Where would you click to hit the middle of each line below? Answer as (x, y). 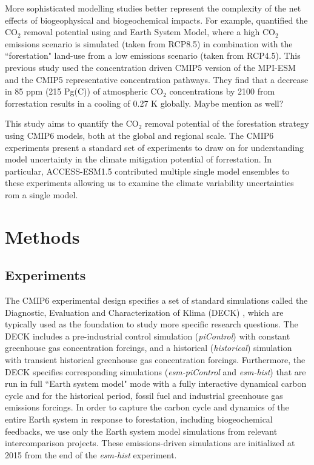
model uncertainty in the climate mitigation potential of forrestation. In (139, 159)
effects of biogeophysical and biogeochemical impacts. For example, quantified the (156, 20)
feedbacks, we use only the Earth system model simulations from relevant (141, 431)
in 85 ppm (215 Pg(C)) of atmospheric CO (84, 91)
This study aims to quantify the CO (72, 123)
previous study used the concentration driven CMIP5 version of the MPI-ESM (150, 67)
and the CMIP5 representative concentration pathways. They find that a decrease (157, 79)
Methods (42, 236)
